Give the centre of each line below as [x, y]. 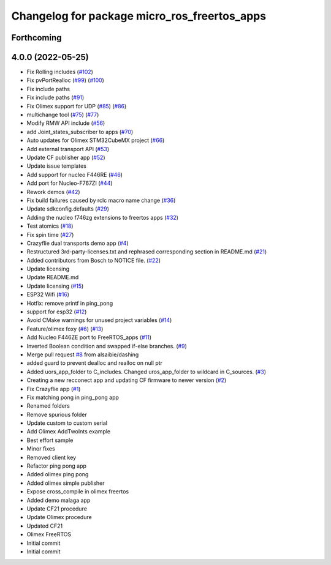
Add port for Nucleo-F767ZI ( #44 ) [70, 183]
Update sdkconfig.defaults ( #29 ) [68, 209]
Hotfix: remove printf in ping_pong [70, 303]
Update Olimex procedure [59, 517]
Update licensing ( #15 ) [55, 286]
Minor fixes [41, 449]
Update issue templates [57, 166]
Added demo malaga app [59, 500]
